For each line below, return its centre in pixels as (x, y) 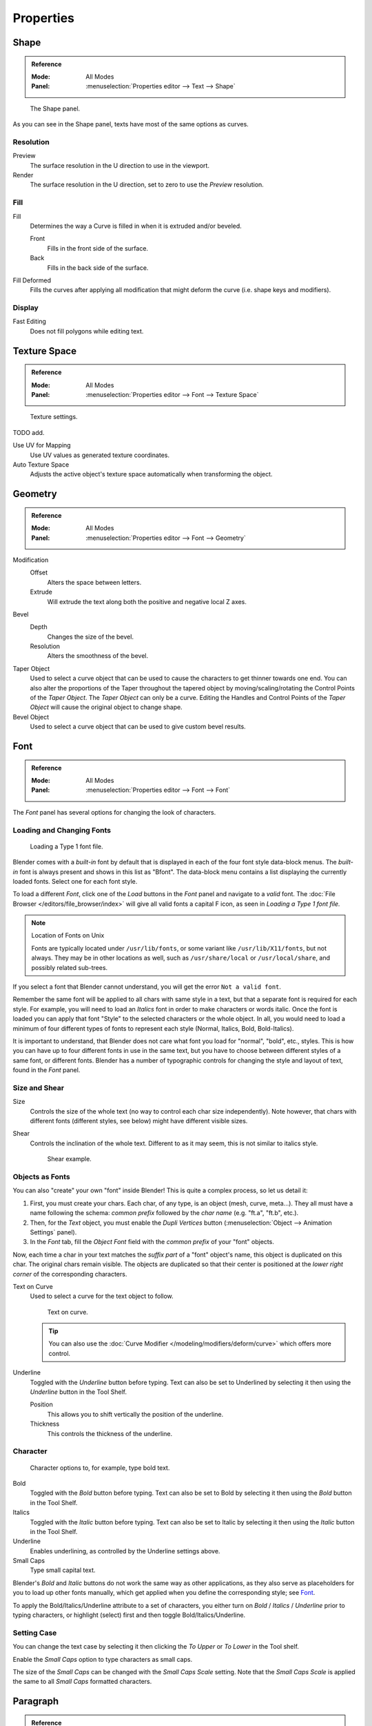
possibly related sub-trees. (70, 967)
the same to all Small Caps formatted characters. (82, 1682)
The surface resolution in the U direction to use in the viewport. (120, 165)
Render (23, 175)
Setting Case (35, 1633)
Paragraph (36, 1701)
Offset (39, 572)
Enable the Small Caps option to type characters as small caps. (103, 1659)
